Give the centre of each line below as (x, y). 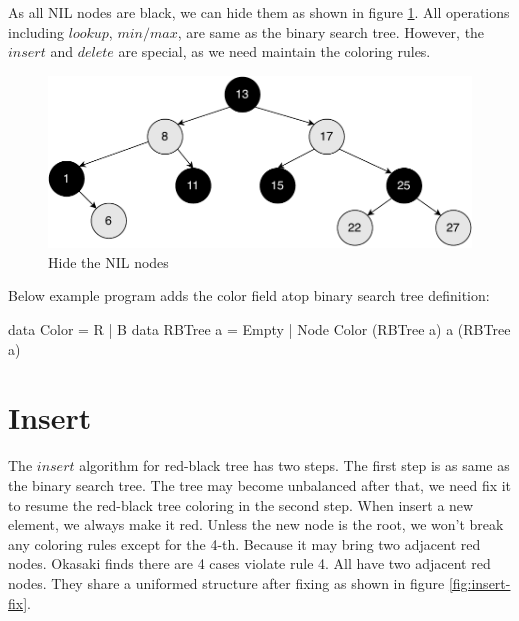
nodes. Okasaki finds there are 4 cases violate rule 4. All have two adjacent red (249, 563)
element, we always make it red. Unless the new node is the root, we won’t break (256, 524)
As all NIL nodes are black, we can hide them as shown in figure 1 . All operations (259, 12)
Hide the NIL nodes (108, 261)
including (36, 31)
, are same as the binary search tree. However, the (331, 31)
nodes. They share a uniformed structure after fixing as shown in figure (226, 582)
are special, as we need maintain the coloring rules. (274, 51)
